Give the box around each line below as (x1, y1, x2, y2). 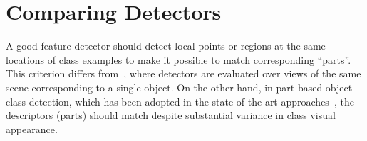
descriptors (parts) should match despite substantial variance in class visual (6, 108, 336, 123)
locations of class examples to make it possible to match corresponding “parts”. (6, 52, 351, 67)
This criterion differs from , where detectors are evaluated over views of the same (6, 66, 361, 81)
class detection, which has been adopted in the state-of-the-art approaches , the (6, 94, 354, 108)
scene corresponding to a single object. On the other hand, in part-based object (6, 79, 353, 94)
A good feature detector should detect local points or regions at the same (6, 38, 326, 53)
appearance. (6, 121, 58, 136)
